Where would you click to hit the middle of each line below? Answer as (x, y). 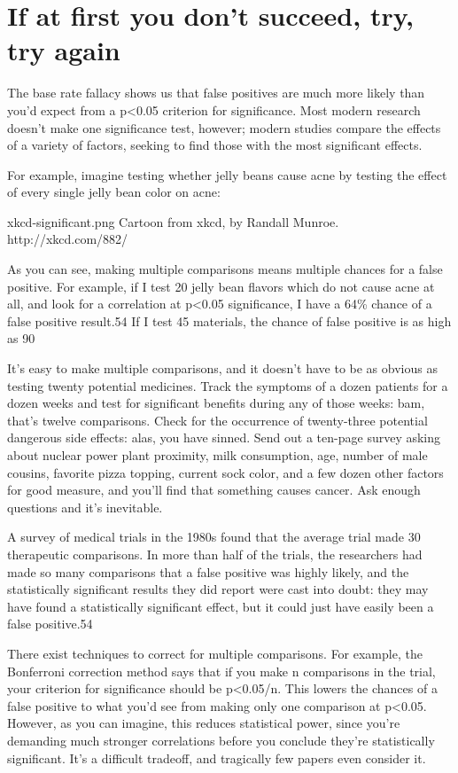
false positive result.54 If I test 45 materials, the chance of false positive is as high (229, 320)
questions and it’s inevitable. (85, 507)
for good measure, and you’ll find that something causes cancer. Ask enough (214, 490)
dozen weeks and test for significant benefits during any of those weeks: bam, (216, 403)
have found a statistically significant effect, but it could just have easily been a (221, 606)
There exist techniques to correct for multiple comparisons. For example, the (215, 653)
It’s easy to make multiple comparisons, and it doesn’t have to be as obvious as (222, 368)
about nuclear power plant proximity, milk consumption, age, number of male (217, 455)
